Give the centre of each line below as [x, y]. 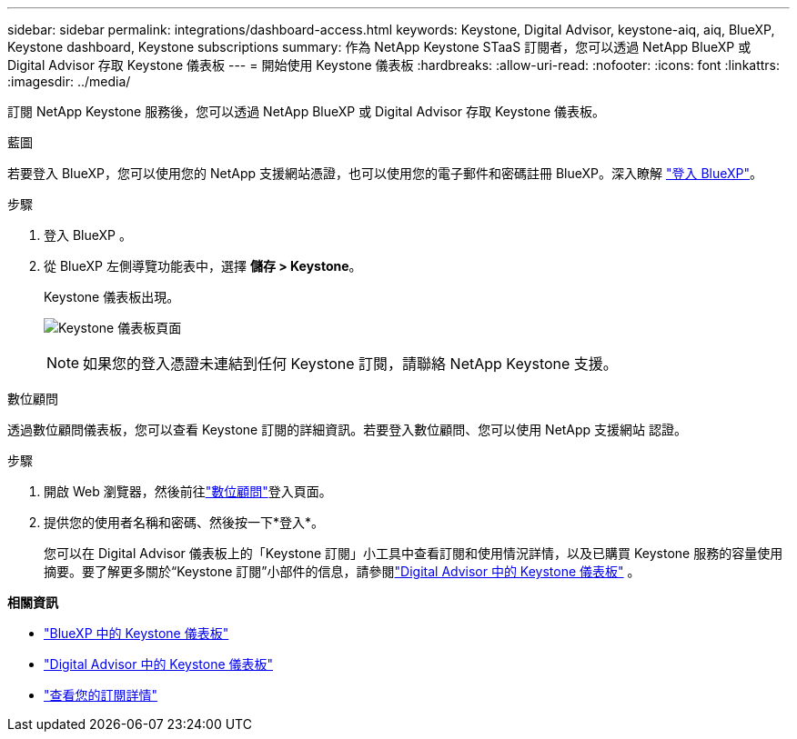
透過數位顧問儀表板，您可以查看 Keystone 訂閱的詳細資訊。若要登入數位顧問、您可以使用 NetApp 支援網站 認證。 [348, 429]
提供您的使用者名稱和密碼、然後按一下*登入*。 [184, 522]
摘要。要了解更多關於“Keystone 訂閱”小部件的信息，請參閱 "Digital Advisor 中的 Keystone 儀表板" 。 [342, 571]
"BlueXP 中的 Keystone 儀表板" [136, 633]
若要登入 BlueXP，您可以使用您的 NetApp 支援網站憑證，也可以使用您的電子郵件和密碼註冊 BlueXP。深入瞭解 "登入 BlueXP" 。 [385, 173]
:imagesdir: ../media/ [69, 81]
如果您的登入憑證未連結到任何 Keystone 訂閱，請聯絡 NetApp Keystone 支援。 [350, 364]
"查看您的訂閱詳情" [101, 695]
